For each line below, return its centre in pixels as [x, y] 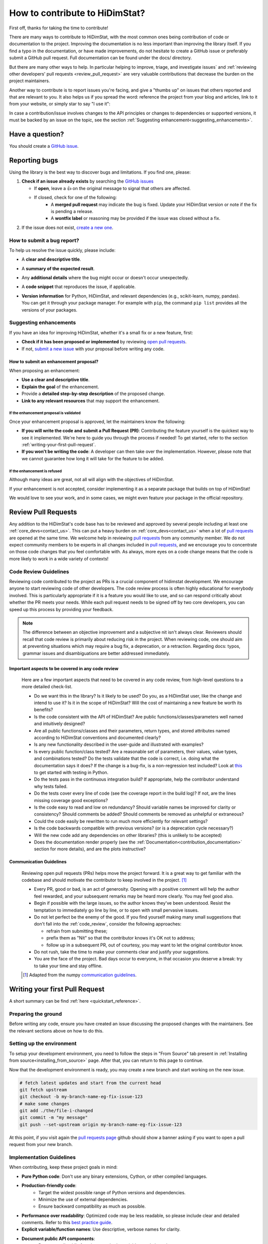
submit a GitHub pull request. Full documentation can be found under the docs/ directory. [100, 58]
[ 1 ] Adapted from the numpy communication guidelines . [80, 975]
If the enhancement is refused [35, 471]
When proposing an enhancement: [45, 370]
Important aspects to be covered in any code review [64, 668]
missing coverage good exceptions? [71, 800]
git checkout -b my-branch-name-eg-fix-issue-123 [81, 1097]
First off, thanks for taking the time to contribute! [59, 28]
